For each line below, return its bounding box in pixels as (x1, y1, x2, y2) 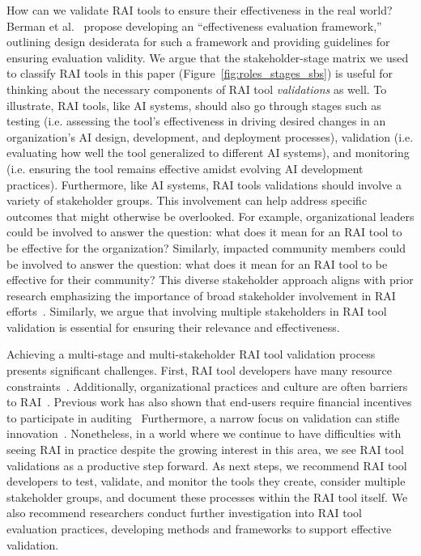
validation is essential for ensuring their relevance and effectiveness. (6, 318, 340, 335)
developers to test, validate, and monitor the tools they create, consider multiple (6, 473, 406, 490)
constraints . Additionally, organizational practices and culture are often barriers (6, 377, 408, 394)
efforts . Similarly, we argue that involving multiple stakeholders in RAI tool (6, 303, 387, 320)
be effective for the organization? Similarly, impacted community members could (6, 239, 406, 256)
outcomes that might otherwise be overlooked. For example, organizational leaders (6, 207, 415, 224)
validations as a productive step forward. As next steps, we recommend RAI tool (6, 456, 407, 473)
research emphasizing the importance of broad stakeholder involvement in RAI (6, 286, 396, 303)
